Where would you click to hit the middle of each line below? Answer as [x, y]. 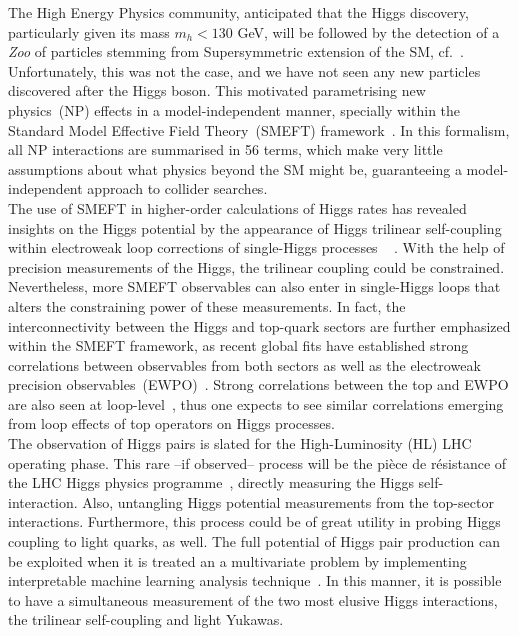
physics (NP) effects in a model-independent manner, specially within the [234, 109]
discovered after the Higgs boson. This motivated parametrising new [217, 90]
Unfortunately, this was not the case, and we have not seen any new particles [244, 70]
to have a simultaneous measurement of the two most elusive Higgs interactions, [253, 599]
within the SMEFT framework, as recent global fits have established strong [238, 345]
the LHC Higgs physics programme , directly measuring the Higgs [211, 482]
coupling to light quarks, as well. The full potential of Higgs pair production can [254, 541]
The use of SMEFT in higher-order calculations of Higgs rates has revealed [237, 207]
